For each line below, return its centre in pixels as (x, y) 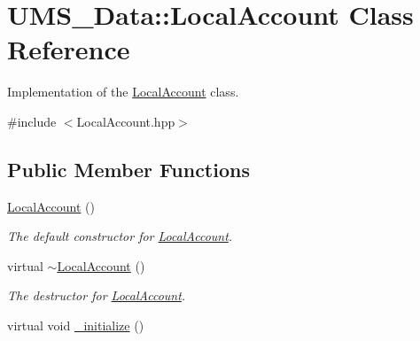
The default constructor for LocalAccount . (120, 236)
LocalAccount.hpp (126, 121)
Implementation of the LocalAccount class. (123, 92)
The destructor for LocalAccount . (97, 295)
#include (32, 121)
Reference (69, 49)
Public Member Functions (128, 169)
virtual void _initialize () (76, 325)
